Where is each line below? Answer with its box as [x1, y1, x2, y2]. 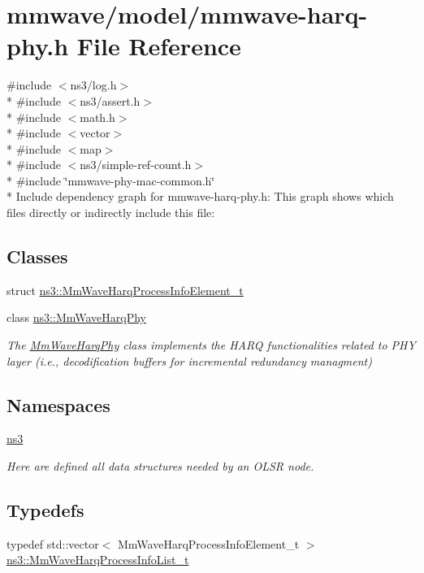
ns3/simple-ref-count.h [80, 156, 192, 173]
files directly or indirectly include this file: [6, 204, 215, 221]
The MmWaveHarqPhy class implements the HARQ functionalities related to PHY [6, 336, 416, 354]
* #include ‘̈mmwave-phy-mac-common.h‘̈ [6, 171, 215, 189]
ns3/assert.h [80, 92, 141, 109]
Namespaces [6, 392, 110, 417]
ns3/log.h [70, 76, 117, 93]
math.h [80, 108, 115, 125]
